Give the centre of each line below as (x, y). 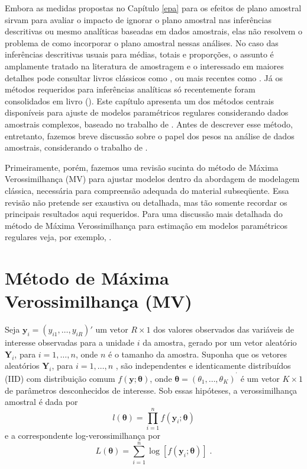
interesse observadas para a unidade (70, 342)
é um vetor (260, 379)
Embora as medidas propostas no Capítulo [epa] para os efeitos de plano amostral (153, 8)
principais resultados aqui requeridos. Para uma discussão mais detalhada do (144, 214)
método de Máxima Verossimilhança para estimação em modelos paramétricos (146, 225)
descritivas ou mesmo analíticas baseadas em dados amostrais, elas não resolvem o (153, 31)
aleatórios (22, 366)
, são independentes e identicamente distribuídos (203, 366)
